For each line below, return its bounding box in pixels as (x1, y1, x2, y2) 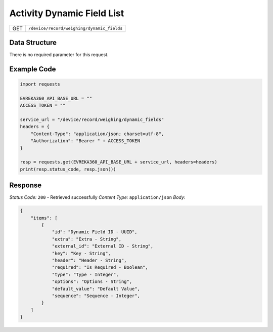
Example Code (9, 65, 56, 73)
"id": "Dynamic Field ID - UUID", (52, 229, 138, 235)
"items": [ (30, 215, 58, 221)
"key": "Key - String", (52, 251, 111, 256)
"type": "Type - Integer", (52, 271, 119, 277)
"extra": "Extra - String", (52, 236, 121, 242)
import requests (20, 81, 61, 87)
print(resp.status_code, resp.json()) (20, 166, 116, 172)
